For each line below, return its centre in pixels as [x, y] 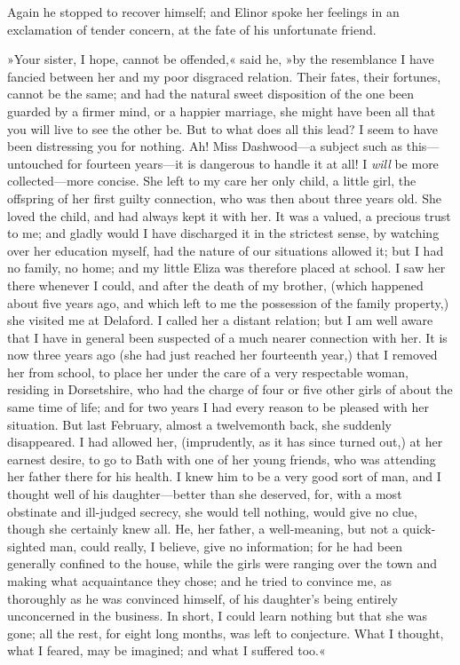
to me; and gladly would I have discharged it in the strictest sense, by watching [223, 233]
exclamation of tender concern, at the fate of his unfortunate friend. [192, 29]
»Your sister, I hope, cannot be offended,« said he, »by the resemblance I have [221, 59]
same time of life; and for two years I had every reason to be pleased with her [218, 407]
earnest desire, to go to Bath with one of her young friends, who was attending [222, 459]
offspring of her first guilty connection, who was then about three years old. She [224, 198]
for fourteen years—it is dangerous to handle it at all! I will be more [253, 163]
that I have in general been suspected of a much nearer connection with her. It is [227, 337]
